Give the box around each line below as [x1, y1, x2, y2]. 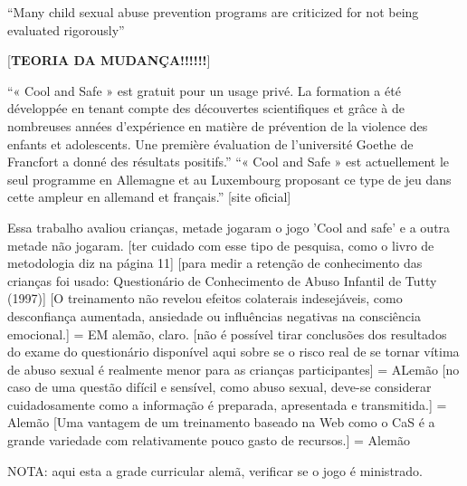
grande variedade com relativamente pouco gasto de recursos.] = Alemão [7, 431, 410, 450]
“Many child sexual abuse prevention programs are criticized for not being [7, 3, 419, 21]
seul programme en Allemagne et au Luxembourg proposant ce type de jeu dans [7, 169, 452, 188]
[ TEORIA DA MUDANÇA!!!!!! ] [7, 51, 211, 70]
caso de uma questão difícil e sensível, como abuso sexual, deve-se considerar [7, 377, 432, 396]
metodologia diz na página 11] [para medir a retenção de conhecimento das [7, 253, 423, 272]
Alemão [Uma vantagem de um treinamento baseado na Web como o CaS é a [7, 413, 435, 432]
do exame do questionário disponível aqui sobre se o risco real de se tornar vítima [7, 342, 460, 361]
